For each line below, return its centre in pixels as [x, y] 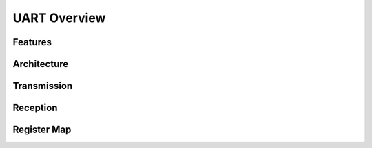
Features [32, 42]
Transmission [43, 86]
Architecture [41, 64]
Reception [35, 108]
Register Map [42, 130]
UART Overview [59, 18]
